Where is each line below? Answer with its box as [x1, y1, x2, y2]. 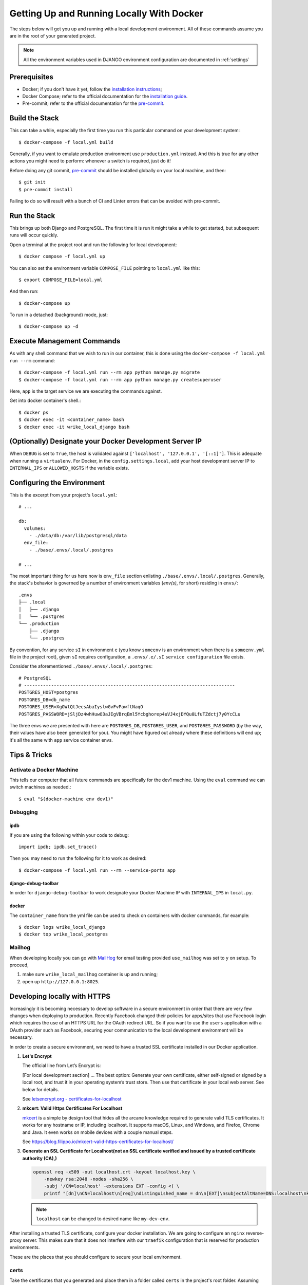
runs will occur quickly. [9, 232, 59, 238]
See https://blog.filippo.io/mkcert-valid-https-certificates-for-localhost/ [22, 1139, 174, 1145]
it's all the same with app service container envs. [9, 737, 113, 743]
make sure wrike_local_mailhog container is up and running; [22, 971, 158, 978]
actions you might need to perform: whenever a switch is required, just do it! [9, 158, 171, 164]
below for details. [22, 1086, 59, 1092]
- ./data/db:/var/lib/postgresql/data [29, 533, 127, 539]
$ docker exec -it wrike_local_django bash [18, 424, 130, 430]
